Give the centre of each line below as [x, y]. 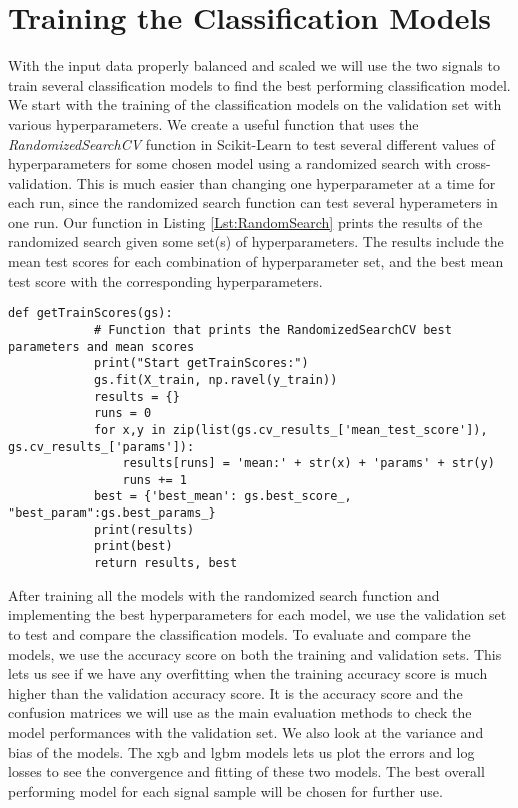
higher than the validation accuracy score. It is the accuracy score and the [235, 692]
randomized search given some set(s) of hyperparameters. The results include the [256, 241]
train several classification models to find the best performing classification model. [259, 84]
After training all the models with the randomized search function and [224, 594]
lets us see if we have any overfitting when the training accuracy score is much [248, 673]
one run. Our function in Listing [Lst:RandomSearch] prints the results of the [245, 221]
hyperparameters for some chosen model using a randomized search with [230, 163]
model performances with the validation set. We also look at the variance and [246, 731]
